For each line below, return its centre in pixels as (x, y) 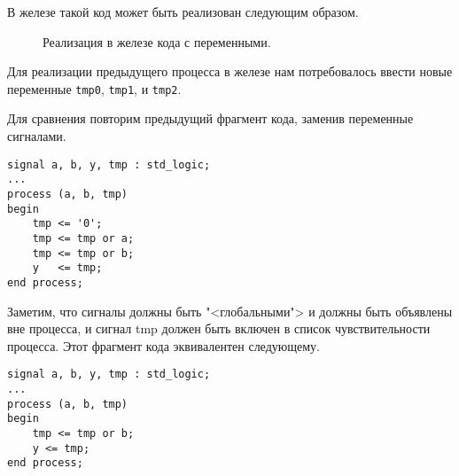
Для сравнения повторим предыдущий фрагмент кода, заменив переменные (210, 118)
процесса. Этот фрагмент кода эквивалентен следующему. (163, 345)
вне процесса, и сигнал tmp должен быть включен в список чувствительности (219, 328)
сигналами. (37, 136)
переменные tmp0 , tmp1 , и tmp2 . (94, 88)
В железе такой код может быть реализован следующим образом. (183, 12)
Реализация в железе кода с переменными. (157, 41)
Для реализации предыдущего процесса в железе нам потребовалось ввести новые (230, 71)
